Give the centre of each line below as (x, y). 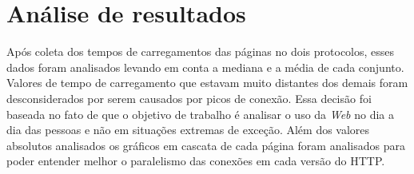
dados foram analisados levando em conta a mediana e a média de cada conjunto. (205, 67)
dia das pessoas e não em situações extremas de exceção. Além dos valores (188, 130)
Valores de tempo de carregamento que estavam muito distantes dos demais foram (207, 83)
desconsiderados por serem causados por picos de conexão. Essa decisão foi (189, 98)
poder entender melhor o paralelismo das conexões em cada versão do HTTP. (196, 161)
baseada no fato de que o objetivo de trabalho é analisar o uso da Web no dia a (201, 114)
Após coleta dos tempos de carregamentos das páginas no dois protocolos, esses (201, 51)
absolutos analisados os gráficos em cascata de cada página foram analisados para (206, 145)
